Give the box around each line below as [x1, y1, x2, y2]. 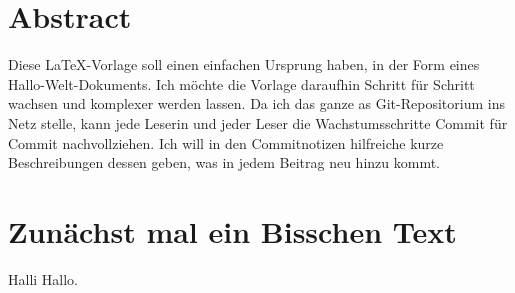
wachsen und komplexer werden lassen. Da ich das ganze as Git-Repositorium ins [8, 93, 505, 114]
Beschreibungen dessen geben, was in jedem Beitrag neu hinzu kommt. [8, 152, 441, 173]
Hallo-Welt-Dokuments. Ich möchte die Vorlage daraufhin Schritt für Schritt [8, 73, 475, 94]
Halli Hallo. [8, 268, 79, 289]
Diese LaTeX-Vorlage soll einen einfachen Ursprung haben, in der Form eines [8, 54, 480, 75]
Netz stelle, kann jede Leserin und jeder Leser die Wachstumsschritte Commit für [8, 112, 508, 133]
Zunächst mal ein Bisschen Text [8, 210, 457, 251]
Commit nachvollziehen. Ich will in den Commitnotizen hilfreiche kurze [8, 132, 444, 153]
